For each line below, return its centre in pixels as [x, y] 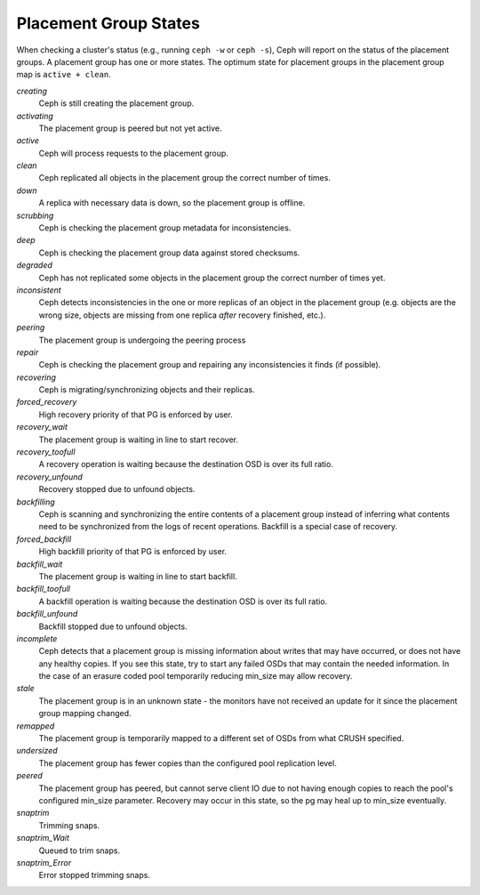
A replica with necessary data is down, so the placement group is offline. [172, 203]
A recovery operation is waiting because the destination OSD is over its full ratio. [186, 464]
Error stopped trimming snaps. [95, 875]
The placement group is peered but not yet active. [130, 128]
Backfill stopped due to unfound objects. [113, 626]
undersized [37, 751]
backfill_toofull [44, 589]
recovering [36, 377]
